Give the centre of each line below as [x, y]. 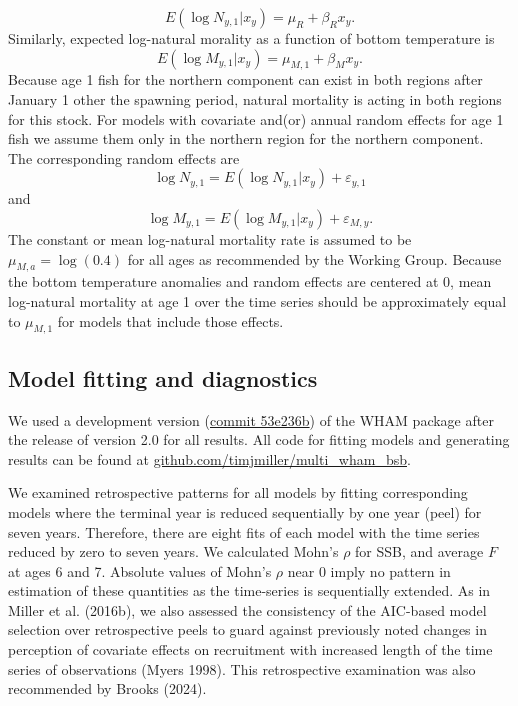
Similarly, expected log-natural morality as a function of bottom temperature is [251, 38]
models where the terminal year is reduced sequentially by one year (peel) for [245, 511]
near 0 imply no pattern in [369, 570]
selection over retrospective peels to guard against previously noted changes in [247, 629]
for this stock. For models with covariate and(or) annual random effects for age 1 [256, 118]
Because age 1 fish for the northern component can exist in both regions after [245, 79]
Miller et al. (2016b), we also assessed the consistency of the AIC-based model [247, 609]
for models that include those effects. [170, 320]
